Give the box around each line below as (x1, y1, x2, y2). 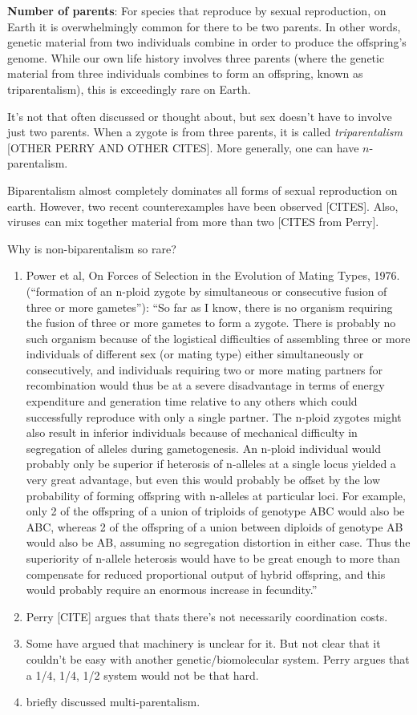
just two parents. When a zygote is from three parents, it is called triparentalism (7, 123, 403, 140)
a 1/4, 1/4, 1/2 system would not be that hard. (26, 666, 259, 683)
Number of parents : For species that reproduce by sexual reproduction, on (7, 2, 387, 18)
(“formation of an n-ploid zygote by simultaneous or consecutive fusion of (26, 282, 387, 299)
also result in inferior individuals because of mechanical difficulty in (26, 424, 358, 441)
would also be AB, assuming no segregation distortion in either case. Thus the (26, 534, 411, 551)
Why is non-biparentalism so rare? (7, 240, 176, 257)
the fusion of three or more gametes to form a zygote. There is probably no (26, 314, 396, 331)
